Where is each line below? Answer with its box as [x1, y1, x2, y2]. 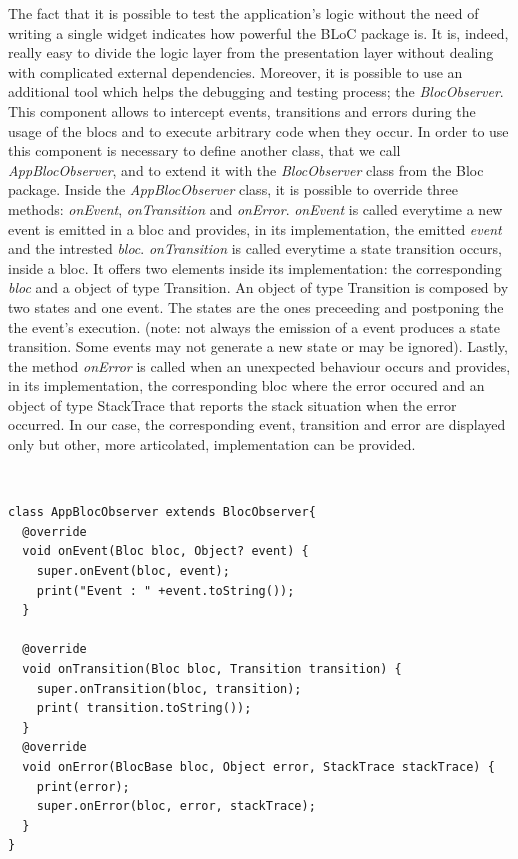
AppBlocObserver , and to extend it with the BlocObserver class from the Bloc [8, 159, 484, 180]
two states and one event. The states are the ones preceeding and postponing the [8, 296, 504, 317]
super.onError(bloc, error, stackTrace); [36, 799, 316, 814]
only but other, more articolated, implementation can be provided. [8, 434, 416, 455]
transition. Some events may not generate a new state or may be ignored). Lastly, [8, 336, 508, 357]
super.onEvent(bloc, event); [36, 564, 230, 579]
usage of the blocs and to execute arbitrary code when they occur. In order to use [8, 120, 509, 141]
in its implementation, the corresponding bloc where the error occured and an [8, 375, 485, 396]
